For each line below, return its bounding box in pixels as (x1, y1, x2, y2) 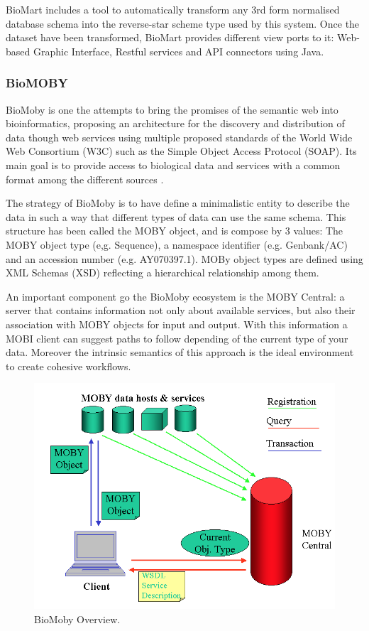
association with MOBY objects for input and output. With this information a (6, 316, 348, 331)
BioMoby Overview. (34, 611, 121, 626)
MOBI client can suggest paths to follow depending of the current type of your (6, 330, 348, 345)
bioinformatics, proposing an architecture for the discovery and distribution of (6, 116, 345, 131)
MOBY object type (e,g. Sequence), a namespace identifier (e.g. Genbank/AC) (6, 237, 348, 252)
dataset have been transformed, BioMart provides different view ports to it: (6, 30, 334, 45)
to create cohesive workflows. (6, 358, 131, 373)
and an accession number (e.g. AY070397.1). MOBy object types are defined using (6, 251, 363, 266)
